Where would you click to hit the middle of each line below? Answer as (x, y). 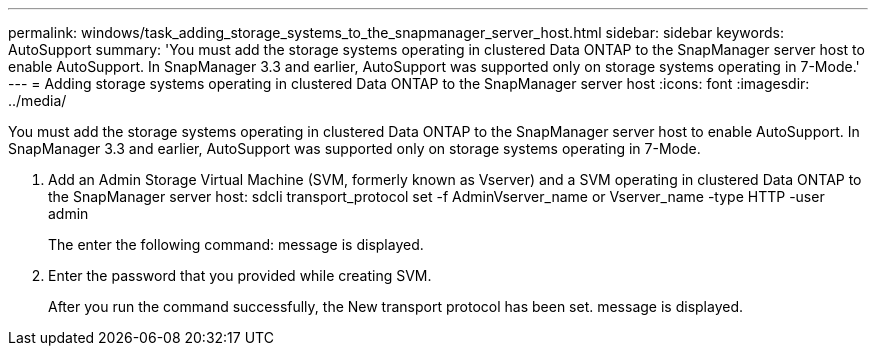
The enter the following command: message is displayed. (236, 244)
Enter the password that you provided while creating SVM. (240, 275)
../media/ (37, 100)
